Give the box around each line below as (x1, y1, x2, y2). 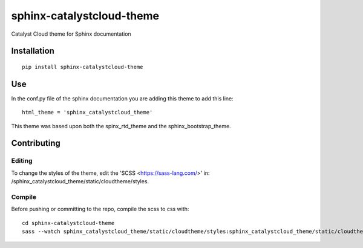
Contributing (11, 138, 60, 148)
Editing (11, 157, 33, 165)
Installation (11, 46, 54, 56)
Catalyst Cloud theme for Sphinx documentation (11, 30, 131, 38)
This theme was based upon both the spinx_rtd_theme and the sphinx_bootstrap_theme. (11, 122, 231, 129)
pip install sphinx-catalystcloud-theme (22, 64, 143, 70)
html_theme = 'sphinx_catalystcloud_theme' (22, 109, 153, 116)
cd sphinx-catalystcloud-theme (22, 220, 115, 226)
